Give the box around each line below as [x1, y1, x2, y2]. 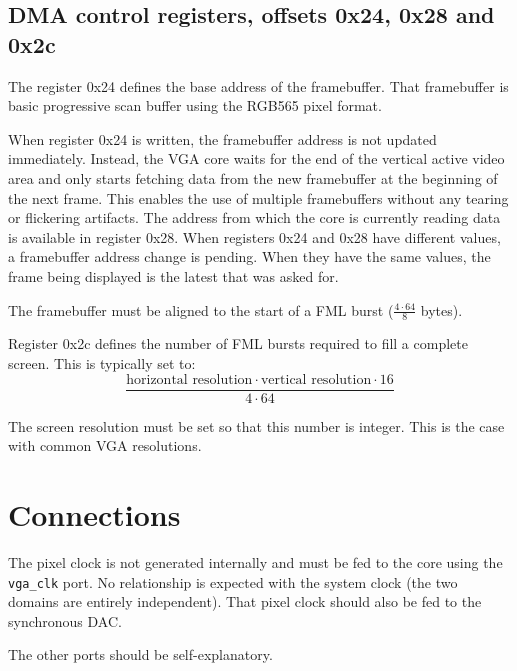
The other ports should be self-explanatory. [8, 644, 273, 665]
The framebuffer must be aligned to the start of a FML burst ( [8, 299, 394, 320]
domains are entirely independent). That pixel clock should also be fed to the [8, 591, 482, 612]
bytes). [420, 299, 463, 320]
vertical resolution [260, 372, 372, 387]
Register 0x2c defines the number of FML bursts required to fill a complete [8, 333, 468, 354]
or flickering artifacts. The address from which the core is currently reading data [8, 207, 501, 228]
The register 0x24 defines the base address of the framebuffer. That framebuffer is [8, 75, 509, 96]
